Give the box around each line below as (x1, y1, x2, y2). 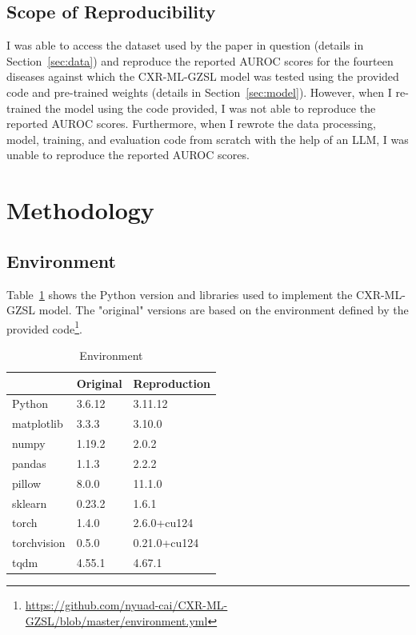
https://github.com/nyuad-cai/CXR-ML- (25, 597, 228, 613)
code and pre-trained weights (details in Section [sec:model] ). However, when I (6, 83, 392, 100)
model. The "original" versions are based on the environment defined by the (38, 302, 409, 318)
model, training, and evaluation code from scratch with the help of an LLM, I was (6, 130, 409, 147)
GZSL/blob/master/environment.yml (25, 612, 208, 629)
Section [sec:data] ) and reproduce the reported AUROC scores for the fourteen (6, 52, 394, 69)
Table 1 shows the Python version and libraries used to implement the (6, 286, 353, 302)
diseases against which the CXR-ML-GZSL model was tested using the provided (6, 68, 399, 85)
